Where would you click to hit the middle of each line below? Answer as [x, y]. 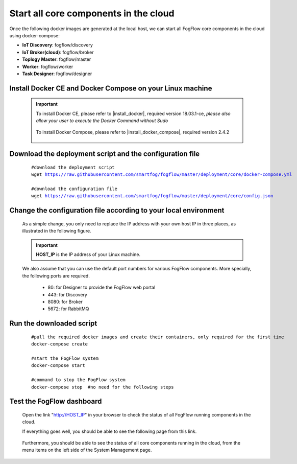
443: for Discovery [68, 294]
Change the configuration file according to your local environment [117, 210]
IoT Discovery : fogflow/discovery [57, 45]
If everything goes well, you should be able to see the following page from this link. [109, 431]
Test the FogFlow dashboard [56, 401]
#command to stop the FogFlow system [79, 380]
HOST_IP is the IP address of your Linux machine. [88, 254]
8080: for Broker [65, 301]
